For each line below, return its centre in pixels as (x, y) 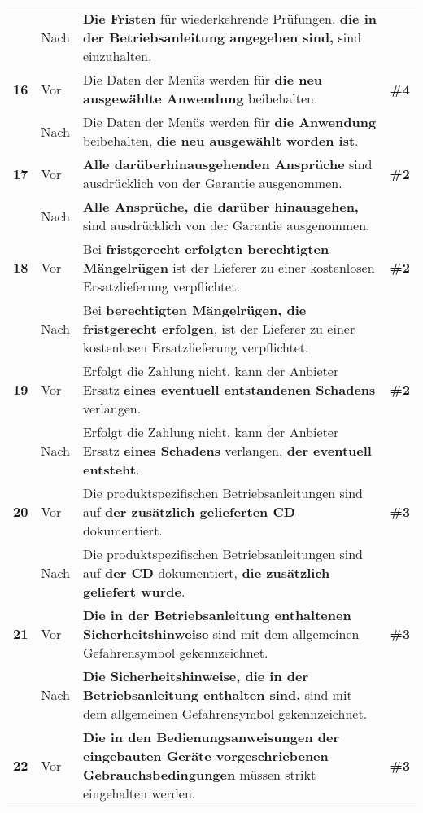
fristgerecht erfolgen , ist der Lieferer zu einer (219, 328)
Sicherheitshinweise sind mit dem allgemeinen (221, 634)
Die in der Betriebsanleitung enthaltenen (217, 615)
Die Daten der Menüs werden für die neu (203, 79)
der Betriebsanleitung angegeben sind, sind (222, 37)
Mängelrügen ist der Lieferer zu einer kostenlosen (229, 267)
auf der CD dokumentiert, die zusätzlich (206, 573)
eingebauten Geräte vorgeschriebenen (205, 756)
